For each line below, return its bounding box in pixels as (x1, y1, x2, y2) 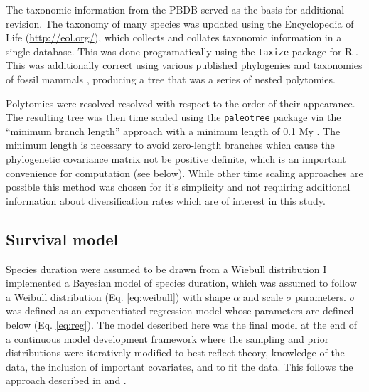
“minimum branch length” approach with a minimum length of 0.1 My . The (6, 123, 341, 138)
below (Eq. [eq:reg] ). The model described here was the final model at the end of (6, 317, 357, 332)
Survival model (6, 228, 119, 250)
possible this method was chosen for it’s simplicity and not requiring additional (6, 179, 351, 194)
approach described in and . (6, 373, 127, 388)
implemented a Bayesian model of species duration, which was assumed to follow (6, 275, 357, 290)
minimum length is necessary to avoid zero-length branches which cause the (6, 137, 335, 152)
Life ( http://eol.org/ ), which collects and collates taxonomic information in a (6, 30, 342, 45)
